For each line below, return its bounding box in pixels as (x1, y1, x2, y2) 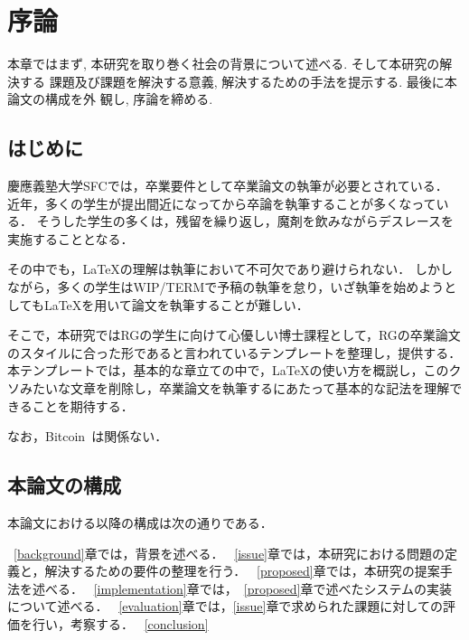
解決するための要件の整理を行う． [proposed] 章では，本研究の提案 (44, 561, 440, 580)
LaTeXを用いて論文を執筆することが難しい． (43, 295, 309, 314)
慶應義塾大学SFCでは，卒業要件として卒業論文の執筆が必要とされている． (7, 176, 448, 195)
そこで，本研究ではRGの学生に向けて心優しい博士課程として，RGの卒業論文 (7, 325, 461, 344)
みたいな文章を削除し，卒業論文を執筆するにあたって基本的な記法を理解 (19, 379, 450, 398)
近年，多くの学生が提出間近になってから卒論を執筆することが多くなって (7, 193, 436, 212)
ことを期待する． (32, 396, 134, 415)
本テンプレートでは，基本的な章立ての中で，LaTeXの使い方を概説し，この (7, 361, 449, 380)
